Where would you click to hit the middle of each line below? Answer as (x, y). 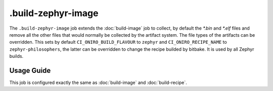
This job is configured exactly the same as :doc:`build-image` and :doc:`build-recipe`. (98, 82)
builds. (16, 56)
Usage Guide (30, 70)
